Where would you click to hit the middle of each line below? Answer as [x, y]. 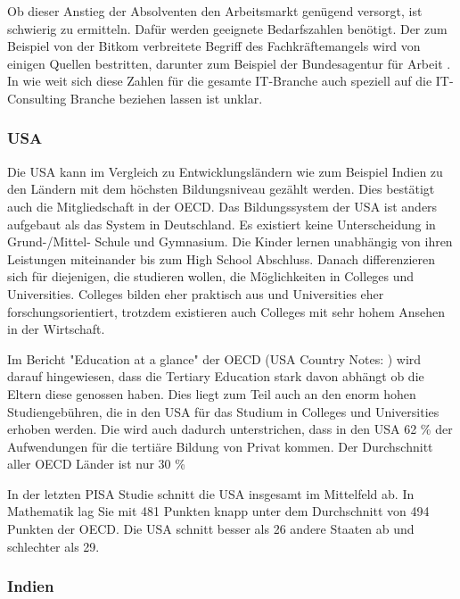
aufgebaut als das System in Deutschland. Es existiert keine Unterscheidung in [222, 224]
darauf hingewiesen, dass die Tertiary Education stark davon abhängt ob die [216, 376]
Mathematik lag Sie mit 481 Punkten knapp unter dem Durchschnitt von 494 [218, 511]
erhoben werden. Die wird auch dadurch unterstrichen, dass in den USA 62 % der [230, 429]
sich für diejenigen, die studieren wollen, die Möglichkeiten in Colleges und [211, 276]
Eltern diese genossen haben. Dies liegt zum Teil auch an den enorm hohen [212, 393]
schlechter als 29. [53, 546]
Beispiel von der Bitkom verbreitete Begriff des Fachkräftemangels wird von [214, 46]
